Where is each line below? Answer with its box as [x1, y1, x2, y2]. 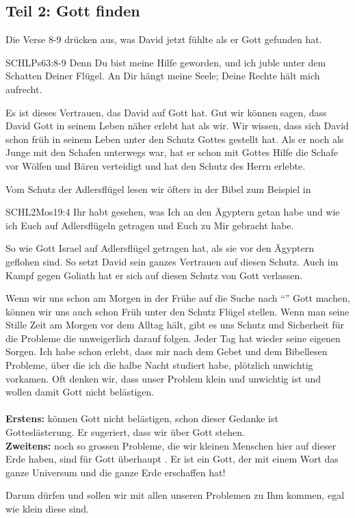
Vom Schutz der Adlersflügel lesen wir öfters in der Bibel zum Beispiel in [5, 181, 311, 196]
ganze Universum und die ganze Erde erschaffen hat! [5, 465, 226, 479]
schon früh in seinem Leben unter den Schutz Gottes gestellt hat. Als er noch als [5, 131, 344, 146]
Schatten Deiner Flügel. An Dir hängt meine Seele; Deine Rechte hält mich [5, 68, 320, 83]
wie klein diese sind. [5, 502, 89, 516]
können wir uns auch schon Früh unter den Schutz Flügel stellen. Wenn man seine [5, 304, 350, 318]
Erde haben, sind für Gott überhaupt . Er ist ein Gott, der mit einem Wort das [5, 452, 339, 466]
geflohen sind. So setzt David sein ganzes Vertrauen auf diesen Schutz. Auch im [5, 254, 339, 268]
